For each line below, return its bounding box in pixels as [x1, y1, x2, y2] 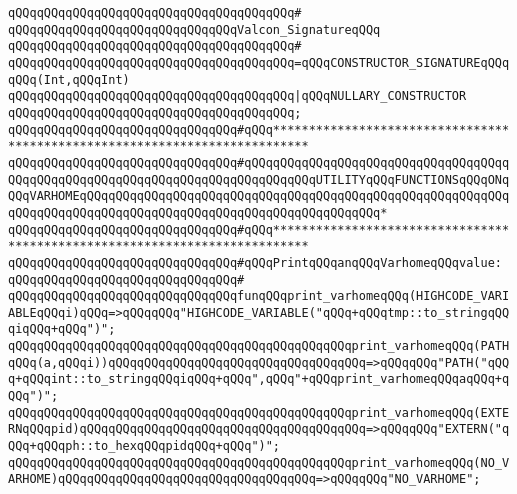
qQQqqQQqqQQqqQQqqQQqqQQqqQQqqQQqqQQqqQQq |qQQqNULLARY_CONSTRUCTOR [8, 89, 467, 104]
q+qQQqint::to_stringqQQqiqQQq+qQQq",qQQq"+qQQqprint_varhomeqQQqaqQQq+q [8, 372, 510, 387]
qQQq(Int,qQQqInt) [8, 72, 130, 87]
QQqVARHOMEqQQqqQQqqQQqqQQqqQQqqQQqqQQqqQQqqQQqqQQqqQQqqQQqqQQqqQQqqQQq [8, 189, 510, 204]
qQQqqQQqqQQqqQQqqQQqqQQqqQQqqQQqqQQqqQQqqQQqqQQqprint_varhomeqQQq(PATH [8, 339, 510, 354]
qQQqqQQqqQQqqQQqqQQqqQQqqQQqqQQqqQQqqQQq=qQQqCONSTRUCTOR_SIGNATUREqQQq [8, 55, 510, 70]
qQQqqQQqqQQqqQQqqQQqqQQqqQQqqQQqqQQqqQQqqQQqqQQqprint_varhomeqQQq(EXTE [8, 405, 510, 420]
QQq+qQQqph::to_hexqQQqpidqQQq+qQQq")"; [8, 439, 281, 454]
